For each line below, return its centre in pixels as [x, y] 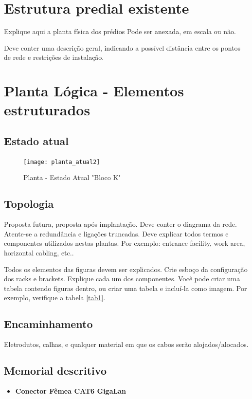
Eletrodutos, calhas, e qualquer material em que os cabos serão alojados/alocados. [126, 344]
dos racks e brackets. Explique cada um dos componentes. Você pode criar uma [122, 279]
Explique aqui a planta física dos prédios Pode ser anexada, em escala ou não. [120, 31]
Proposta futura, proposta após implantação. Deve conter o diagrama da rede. [120, 224]
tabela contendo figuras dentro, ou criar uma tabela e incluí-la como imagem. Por [126, 288]
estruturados [47, 110]
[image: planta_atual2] [62, 162]
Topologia [29, 204]
